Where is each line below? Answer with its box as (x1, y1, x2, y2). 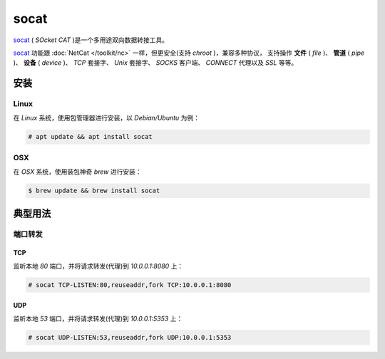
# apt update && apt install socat (28, 132, 153, 141)
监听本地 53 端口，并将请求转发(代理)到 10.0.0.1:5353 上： (13, 314, 183, 323)
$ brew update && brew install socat (28, 187, 160, 195)
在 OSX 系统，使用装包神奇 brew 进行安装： (13, 167, 142, 176)
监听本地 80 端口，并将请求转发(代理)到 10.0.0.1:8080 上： (13, 261, 184, 270)
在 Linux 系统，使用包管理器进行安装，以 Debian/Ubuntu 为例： (13, 114, 200, 123)
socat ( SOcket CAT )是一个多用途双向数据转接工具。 (13, 36, 169, 44)
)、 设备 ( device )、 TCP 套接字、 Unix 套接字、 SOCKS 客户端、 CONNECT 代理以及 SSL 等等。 (13, 58, 298, 67)
